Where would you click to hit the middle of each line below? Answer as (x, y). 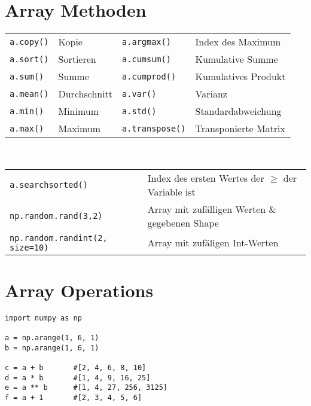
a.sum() (27, 76)
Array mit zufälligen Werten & (212, 209)
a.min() (27, 111)
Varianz (211, 94)
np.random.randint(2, (59, 238)
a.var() (139, 94)
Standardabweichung (238, 111)
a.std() (139, 111)
